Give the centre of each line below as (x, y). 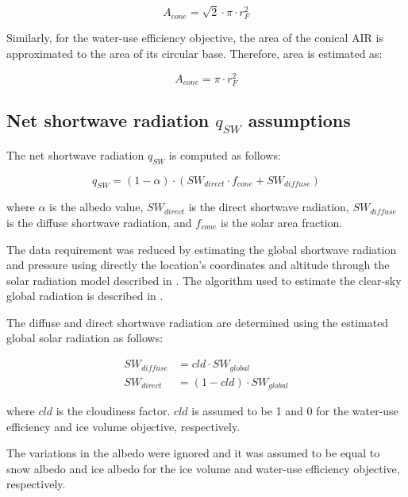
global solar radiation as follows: (85, 338)
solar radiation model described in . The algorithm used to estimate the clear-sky (204, 280)
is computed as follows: (225, 154)
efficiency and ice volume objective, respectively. (123, 426)
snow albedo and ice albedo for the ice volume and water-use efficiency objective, (203, 468)
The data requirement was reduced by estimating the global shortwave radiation (202, 249)
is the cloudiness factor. (113, 411)
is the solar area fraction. (282, 222)
